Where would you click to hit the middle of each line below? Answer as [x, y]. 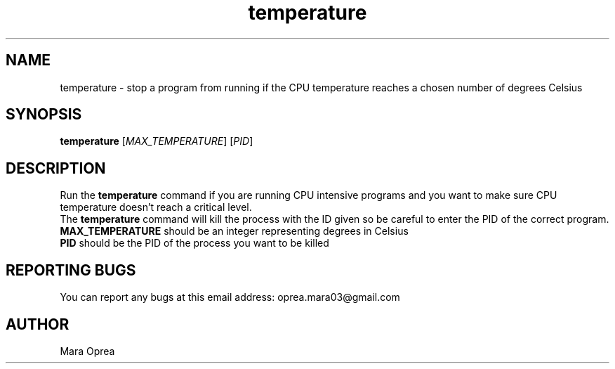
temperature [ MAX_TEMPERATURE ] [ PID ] [157, 141]
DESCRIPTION [56, 168]
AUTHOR [38, 324]
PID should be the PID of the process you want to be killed [194, 243]
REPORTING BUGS [71, 270]
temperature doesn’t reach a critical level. [156, 207]
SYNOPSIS [44, 115]
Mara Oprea [87, 351]
